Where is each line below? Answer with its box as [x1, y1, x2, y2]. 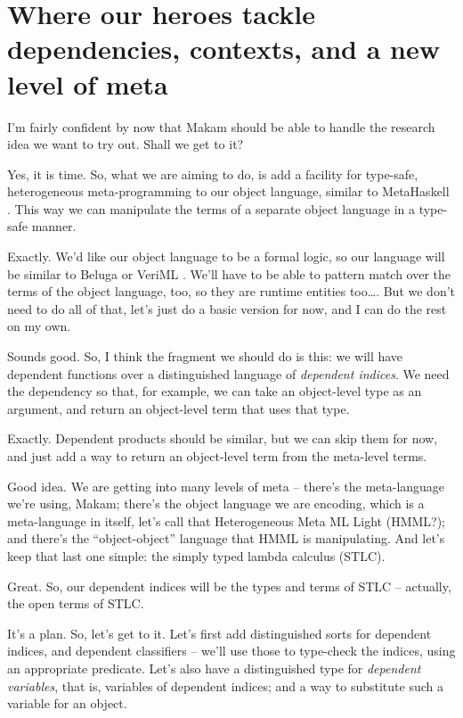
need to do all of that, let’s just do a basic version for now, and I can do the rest [7, 299, 447, 318]
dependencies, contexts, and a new [7, 30, 440, 67]
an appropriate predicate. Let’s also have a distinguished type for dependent [7, 658, 421, 677]
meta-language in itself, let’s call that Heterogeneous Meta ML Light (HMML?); [7, 511, 446, 530]
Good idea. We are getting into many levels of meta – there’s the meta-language [7, 476, 445, 495]
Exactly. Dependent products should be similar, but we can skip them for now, [7, 429, 438, 448]
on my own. [7, 317, 71, 335]
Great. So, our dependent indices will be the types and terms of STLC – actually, [7, 576, 451, 595]
